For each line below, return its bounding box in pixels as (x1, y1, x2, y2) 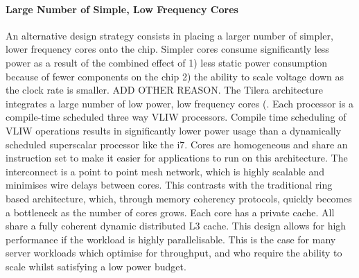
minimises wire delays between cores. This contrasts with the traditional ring (6, 177, 333, 192)
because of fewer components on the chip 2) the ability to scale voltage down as (6, 69, 344, 83)
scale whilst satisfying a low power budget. (6, 259, 186, 273)
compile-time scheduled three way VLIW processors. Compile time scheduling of (6, 110, 347, 124)
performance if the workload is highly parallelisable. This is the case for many (6, 232, 336, 246)
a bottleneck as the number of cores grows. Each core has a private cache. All (6, 205, 335, 219)
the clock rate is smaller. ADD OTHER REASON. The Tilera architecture (6, 82, 324, 97)
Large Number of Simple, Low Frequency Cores (6, 1, 238, 16)
